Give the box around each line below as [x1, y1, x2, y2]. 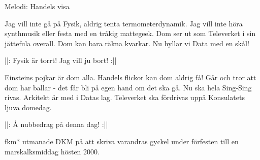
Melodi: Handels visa [5, 1, 70, 11]
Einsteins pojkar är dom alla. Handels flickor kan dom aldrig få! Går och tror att [5, 72, 256, 82]
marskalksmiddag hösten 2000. [5, 146, 100, 156]
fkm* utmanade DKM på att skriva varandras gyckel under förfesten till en [5, 136, 239, 146]
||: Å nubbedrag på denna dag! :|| [5, 119, 108, 130]
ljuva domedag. [5, 102, 52, 112]
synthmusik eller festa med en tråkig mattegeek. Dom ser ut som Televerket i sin [5, 28, 256, 39]
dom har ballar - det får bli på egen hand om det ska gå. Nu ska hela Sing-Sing [5, 82, 252, 92]
